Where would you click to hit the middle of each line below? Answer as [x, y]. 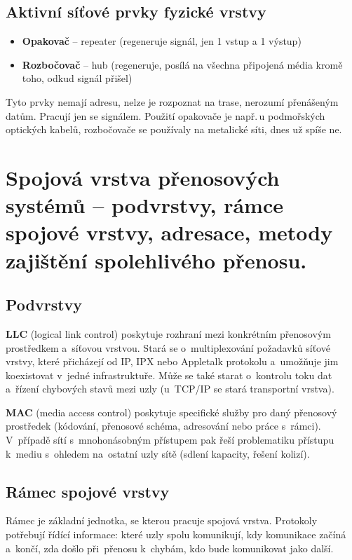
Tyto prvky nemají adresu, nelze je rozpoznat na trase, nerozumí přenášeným [172, 101]
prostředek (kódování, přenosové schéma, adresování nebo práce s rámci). [163, 426]
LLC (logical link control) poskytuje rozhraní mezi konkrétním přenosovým [168, 333]
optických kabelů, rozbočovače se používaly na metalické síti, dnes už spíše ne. [174, 129]
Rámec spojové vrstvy [88, 491]
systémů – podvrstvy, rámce [145, 205]
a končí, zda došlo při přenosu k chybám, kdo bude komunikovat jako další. [170, 548]
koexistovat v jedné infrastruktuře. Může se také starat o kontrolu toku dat [169, 375]
